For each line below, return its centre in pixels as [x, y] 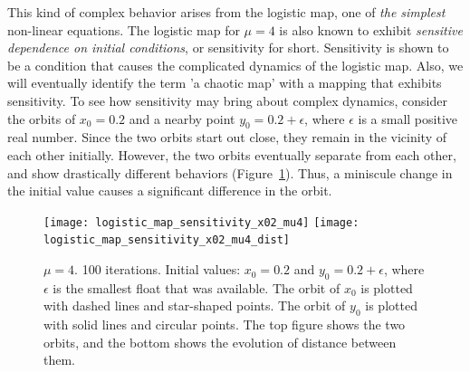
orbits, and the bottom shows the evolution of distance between [220, 342]
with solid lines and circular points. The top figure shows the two [225, 324]
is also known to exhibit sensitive [371, 29]
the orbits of [42, 118]
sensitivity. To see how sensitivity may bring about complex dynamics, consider [227, 100]
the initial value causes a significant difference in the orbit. [170, 191]
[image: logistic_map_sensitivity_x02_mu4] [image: [201, 222]
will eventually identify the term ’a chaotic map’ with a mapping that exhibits [225, 83]
